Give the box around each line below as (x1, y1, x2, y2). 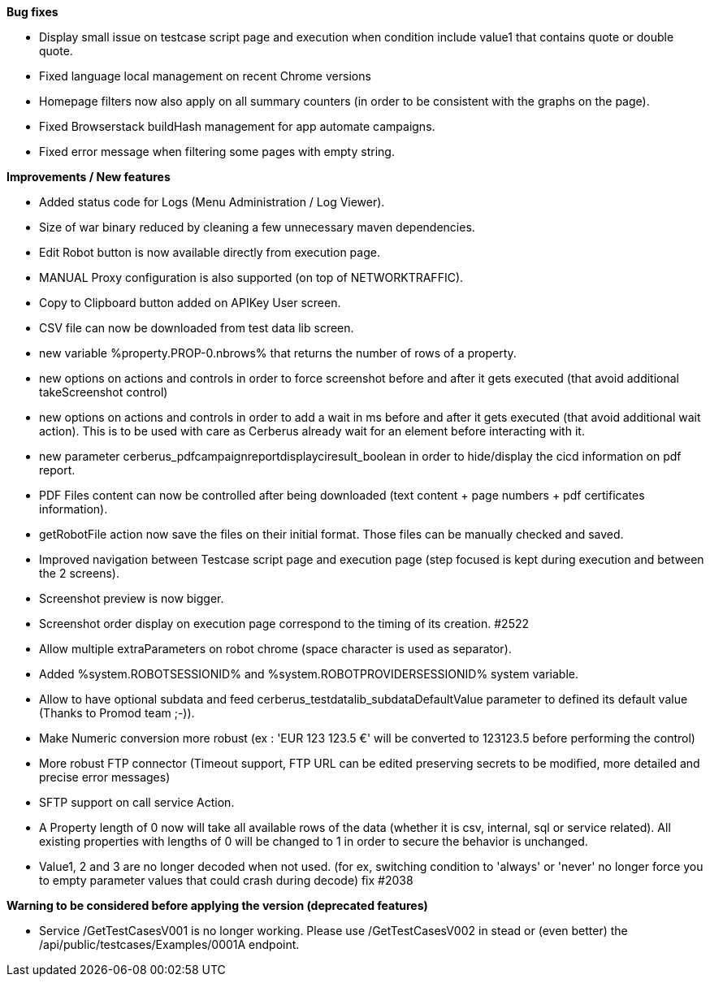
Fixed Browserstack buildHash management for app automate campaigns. (39, 119, 435, 133)
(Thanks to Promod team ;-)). (39, 706, 195, 720)
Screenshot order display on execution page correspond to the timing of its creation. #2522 (39, 617, 530, 630)
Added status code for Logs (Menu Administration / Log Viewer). (39, 195, 385, 209)
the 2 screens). (39, 566, 119, 580)
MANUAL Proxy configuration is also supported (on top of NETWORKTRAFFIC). (39, 271, 464, 284)
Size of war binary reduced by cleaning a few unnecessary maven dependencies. (39, 220, 475, 234)
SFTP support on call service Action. (39, 795, 235, 809)
